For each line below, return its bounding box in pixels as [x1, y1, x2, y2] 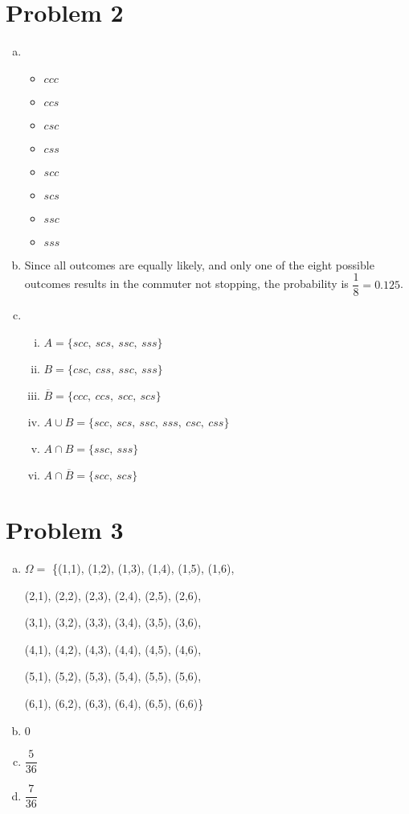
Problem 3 [6, 513, 124, 546]
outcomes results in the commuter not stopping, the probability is [24, 275, 349, 292]
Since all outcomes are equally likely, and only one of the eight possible [24, 256, 374, 273]
